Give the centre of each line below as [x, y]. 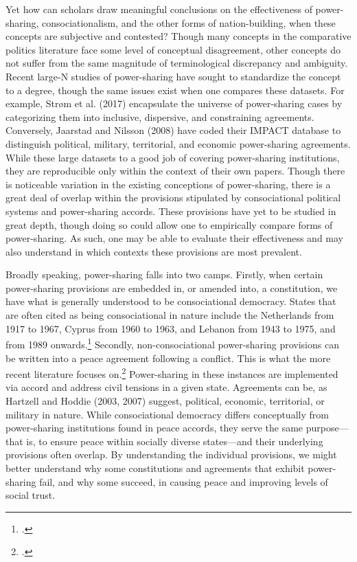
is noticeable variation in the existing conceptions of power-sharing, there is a [168, 184]
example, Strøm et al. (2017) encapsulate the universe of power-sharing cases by [174, 103]
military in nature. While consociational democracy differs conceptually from [167, 414]
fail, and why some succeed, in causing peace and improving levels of [184, 481]
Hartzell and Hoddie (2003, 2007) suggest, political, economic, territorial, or [165, 400]
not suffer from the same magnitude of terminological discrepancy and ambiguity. [177, 63]
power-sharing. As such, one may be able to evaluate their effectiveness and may [174, 238]
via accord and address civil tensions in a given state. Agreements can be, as [166, 387]
